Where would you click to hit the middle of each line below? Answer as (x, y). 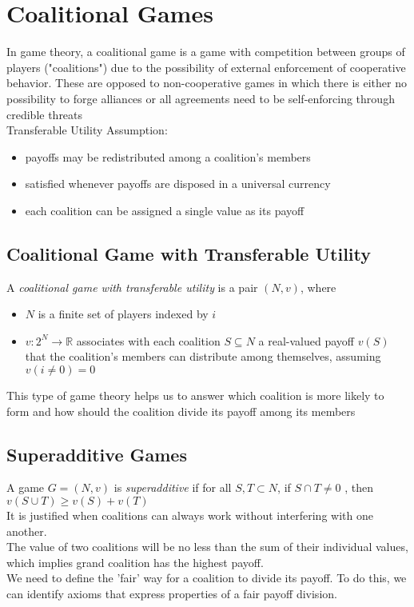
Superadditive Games (97, 454)
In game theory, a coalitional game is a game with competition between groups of (206, 52)
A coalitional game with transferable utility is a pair (132, 287)
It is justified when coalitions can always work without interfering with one (190, 515)
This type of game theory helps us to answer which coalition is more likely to (195, 395)
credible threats (45, 114)
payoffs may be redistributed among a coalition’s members (168, 156)
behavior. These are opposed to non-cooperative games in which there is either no (207, 83)
